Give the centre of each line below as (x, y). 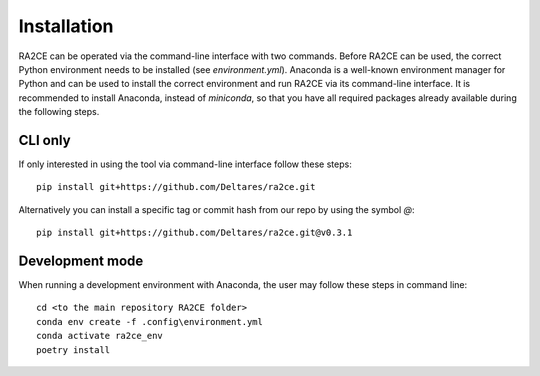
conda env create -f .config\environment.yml (150, 321)
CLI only (44, 140)
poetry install (73, 349)
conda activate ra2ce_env (100, 336)
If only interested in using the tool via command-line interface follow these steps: (185, 164)
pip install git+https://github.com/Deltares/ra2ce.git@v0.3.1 (194, 233)
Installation (66, 26)
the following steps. (59, 112)
